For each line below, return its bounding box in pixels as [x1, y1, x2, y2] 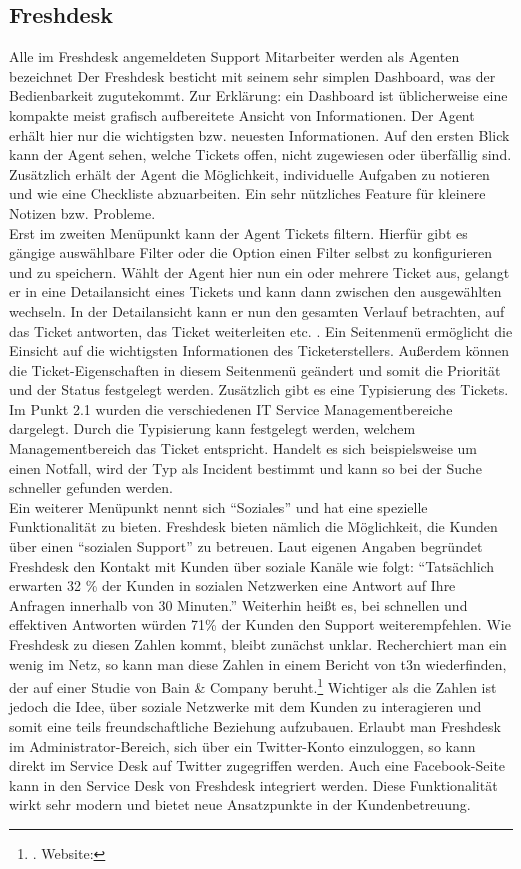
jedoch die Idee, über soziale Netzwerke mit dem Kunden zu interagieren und [9, 696, 482, 717]
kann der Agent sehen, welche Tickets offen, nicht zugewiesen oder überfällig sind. [9, 144, 512, 165]
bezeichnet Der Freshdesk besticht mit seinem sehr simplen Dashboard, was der [9, 65, 496, 86]
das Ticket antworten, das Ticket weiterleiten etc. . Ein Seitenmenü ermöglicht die [9, 320, 513, 341]
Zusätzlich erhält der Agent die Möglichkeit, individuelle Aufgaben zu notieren [9, 163, 490, 184]
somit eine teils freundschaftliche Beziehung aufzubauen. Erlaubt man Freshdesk [9, 716, 501, 737]
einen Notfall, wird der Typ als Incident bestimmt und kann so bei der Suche [9, 457, 482, 478]
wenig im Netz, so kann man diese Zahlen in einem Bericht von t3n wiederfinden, [9, 653, 507, 674]
